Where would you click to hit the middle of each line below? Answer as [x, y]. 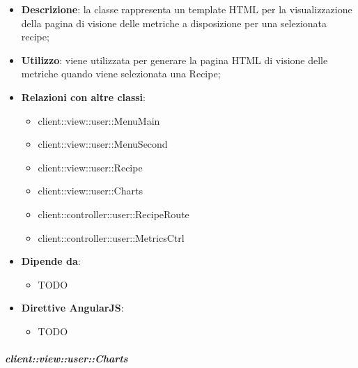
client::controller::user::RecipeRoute [114, 214]
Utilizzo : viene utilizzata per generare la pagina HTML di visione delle [174, 60]
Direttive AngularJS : [72, 308]
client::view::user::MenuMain [99, 120]
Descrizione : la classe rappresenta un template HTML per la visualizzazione [187, 9]
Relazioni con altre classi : [83, 97]
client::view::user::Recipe [90, 167]
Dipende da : [51, 261]
